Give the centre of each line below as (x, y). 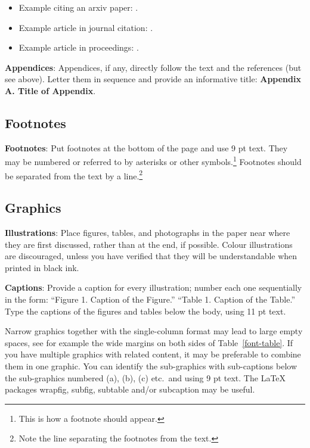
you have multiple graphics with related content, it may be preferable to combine (153, 354)
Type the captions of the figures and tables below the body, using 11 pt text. (145, 311)
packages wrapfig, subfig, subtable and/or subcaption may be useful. (130, 389)
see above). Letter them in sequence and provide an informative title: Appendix (153, 79)
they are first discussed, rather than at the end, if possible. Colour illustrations (149, 244)
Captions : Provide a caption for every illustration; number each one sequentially (154, 287)
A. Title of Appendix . (50, 90)
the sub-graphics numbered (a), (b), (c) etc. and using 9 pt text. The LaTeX (145, 377)
